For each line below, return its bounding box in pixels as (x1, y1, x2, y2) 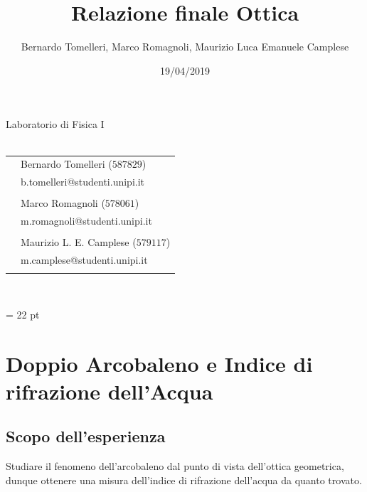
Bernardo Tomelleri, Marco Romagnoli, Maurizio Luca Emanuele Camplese (21, 39, 349, 54)
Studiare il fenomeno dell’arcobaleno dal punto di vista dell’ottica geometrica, (6, 459, 344, 474)
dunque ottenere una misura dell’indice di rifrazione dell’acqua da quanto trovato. (6, 472, 362, 487)
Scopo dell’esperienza (6, 425, 166, 447)
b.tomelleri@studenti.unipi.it (21, 174, 145, 189)
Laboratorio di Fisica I (6, 117, 105, 132)
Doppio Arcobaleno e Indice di (6, 348, 313, 378)
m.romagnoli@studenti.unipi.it (21, 213, 152, 228)
